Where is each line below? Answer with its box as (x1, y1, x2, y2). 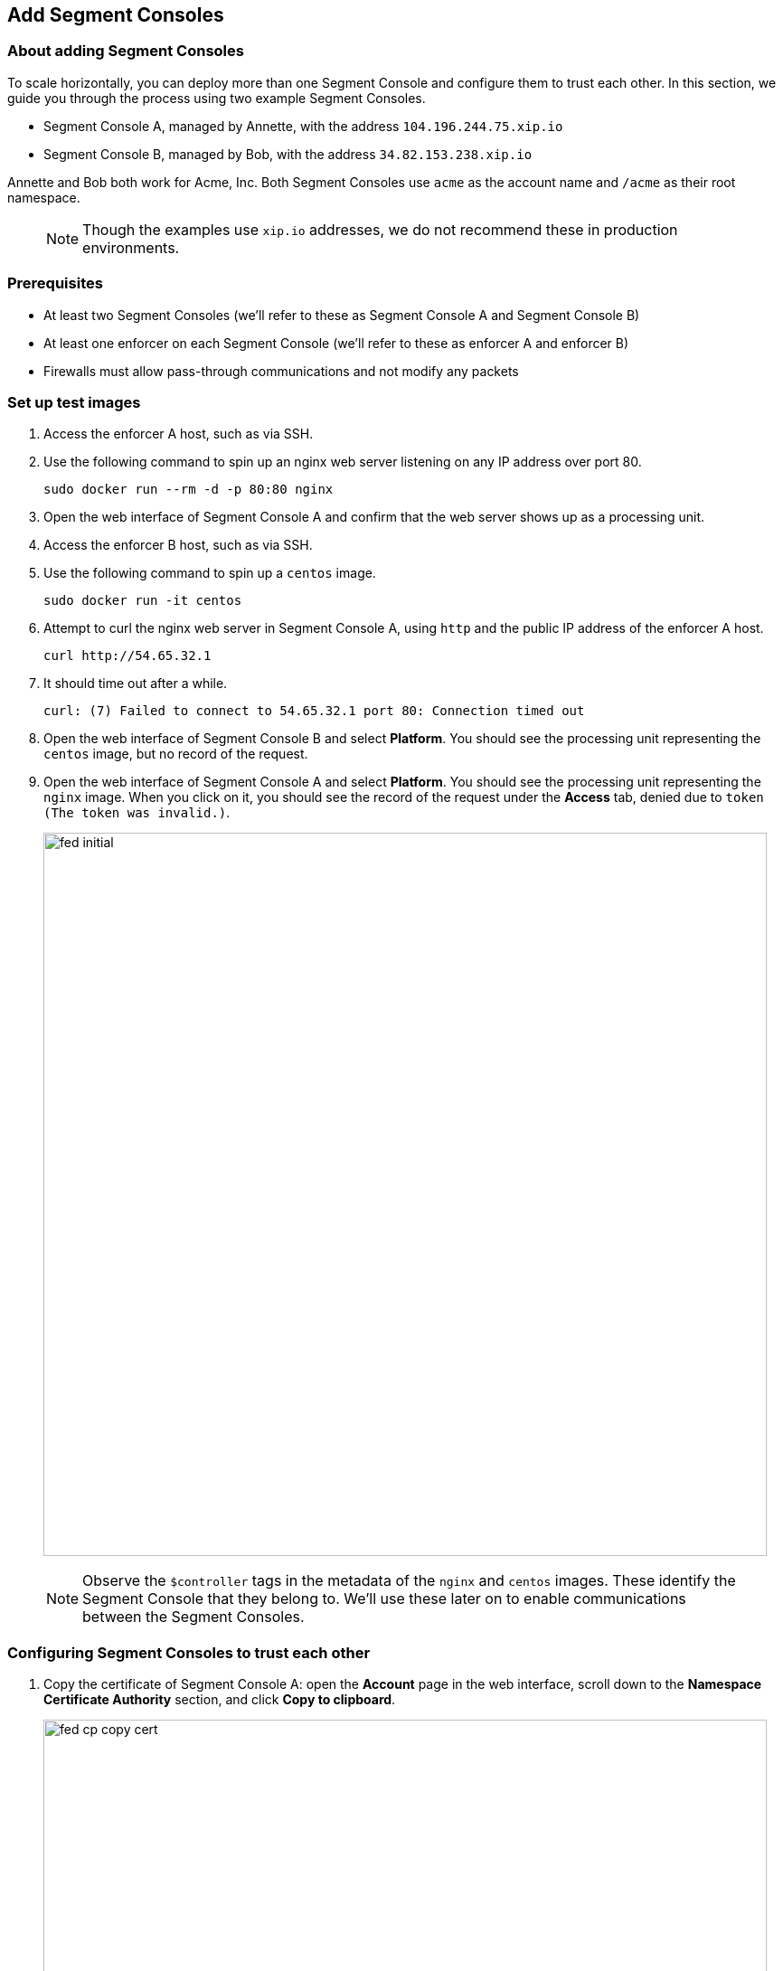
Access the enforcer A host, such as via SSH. (43, 426, 314, 442)
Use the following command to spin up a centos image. (43, 565, 376, 581)
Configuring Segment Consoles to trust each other (7, 1643, 371, 1662)
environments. (82, 238, 180, 257)
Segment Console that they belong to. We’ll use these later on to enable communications (82, 1589, 686, 1608)
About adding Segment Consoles (7, 42, 244, 61)
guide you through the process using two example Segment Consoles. (7, 90, 426, 106)
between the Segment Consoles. (82, 1608, 305, 1627)
